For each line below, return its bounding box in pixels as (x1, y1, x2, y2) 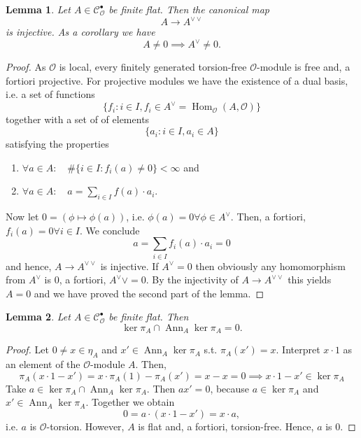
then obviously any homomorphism (195, 258, 346, 273)
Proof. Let (6, 342, 49, 357)
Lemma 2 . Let (6, 309, 71, 324)
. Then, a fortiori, (230, 209, 306, 224)
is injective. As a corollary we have (6, 24, 155, 39)
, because (210, 381, 250, 395)
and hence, (6, 258, 52, 273)
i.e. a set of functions (6, 87, 95, 101)
